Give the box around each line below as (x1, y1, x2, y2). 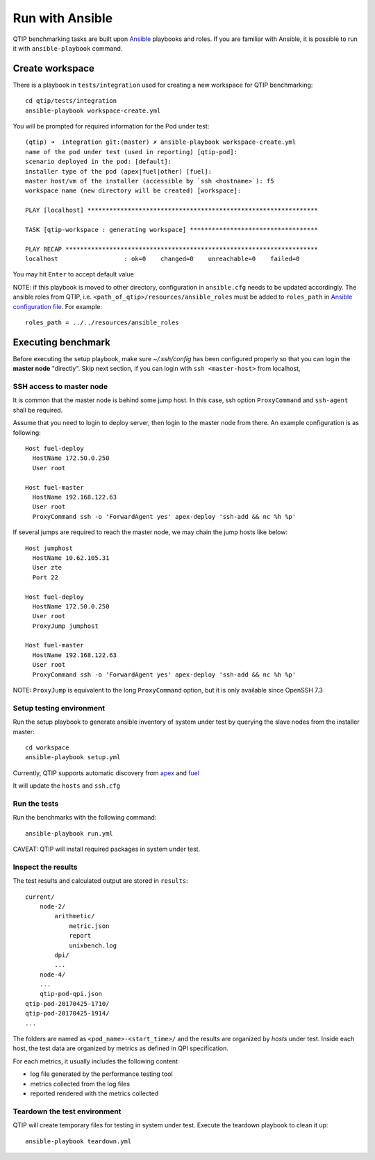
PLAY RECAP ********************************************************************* (25, 245, 319, 253)
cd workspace (25, 743, 69, 752)
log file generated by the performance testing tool (30, 1070, 173, 1078)
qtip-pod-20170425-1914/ (25, 1009, 110, 1018)
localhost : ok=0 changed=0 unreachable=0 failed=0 (25, 255, 300, 263)
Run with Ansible (12, 10, 113, 26)
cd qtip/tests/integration (25, 97, 117, 105)
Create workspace (12, 63, 95, 74)
